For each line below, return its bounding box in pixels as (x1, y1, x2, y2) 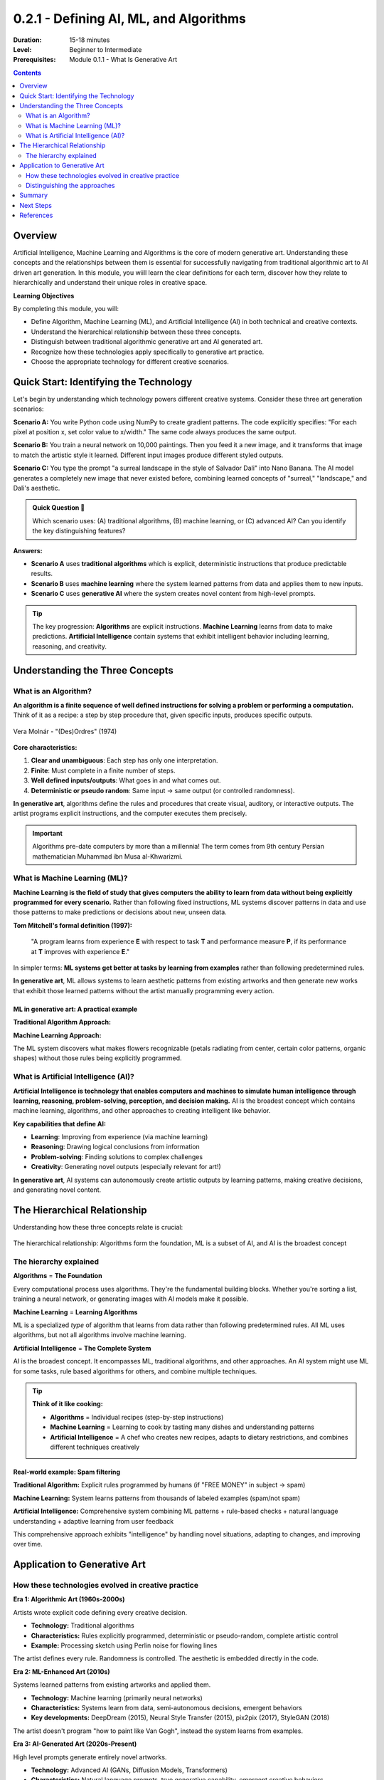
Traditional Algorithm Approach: (13, 1018, 112, 1027)
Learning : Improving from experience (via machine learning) (31, 1133, 208, 1141)
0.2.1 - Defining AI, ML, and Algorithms (13, 11, 247, 26)
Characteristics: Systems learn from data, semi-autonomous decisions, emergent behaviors (31, 1703, 302, 1712)
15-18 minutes (69, 36, 110, 44)
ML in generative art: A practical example (13, 1005, 138, 1013)
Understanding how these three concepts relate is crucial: (13, 1223, 183, 1231)
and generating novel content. (13, 1185, 102, 1194)
